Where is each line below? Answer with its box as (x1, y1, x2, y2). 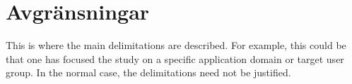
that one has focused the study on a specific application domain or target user (6, 51, 344, 66)
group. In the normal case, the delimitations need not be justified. (6, 65, 291, 80)
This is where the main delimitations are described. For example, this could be (6, 38, 346, 52)
